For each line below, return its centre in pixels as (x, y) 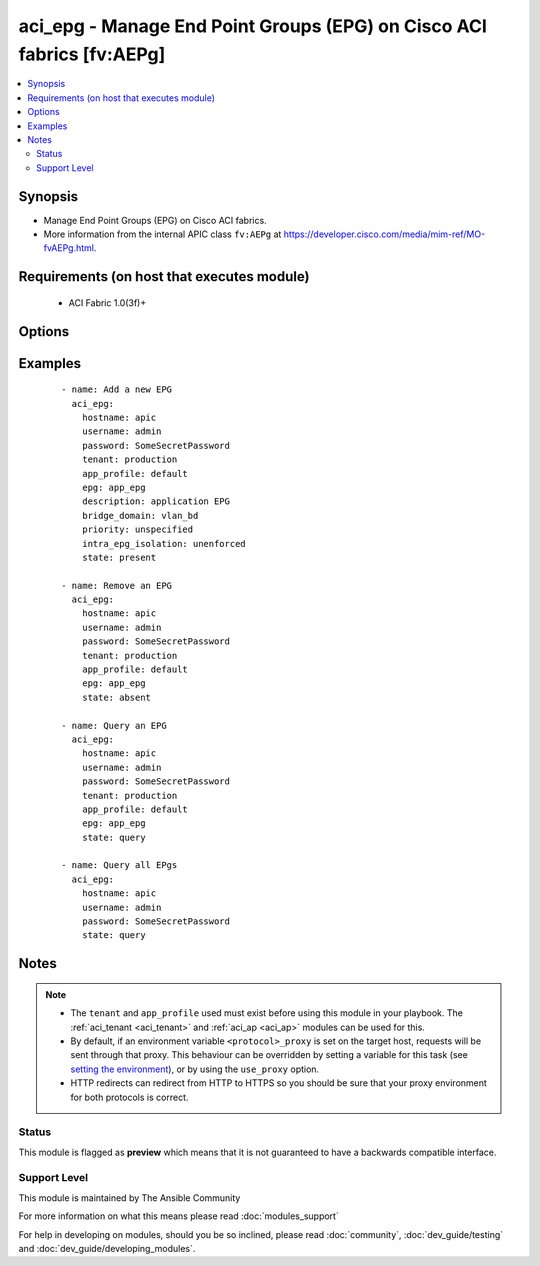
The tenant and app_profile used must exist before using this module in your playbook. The (267, 1013)
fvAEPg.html (69, 248)
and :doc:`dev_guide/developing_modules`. (107, 1249)
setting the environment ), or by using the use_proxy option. (195, 1069)
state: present (119, 557)
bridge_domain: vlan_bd (140, 515)
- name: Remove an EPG (117, 585)
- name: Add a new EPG (117, 389)
